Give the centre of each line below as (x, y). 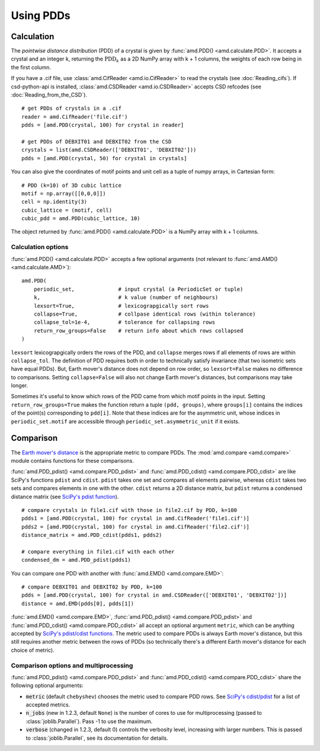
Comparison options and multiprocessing (72, 666)
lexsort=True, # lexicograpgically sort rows (121, 306)
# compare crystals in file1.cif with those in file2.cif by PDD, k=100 (129, 510)
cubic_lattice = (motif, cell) (67, 210)
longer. (20, 386)
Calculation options (40, 247)
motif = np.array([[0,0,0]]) (64, 193)
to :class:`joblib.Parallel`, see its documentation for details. (97, 738)
